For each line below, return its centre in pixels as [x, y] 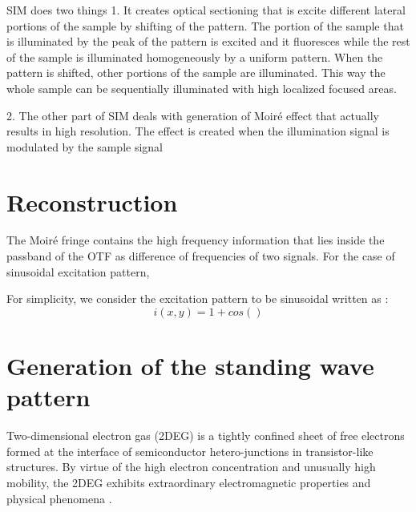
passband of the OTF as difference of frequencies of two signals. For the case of [201, 256]
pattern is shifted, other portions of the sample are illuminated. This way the [196, 73]
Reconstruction [92, 202]
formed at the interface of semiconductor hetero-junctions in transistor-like [190, 451]
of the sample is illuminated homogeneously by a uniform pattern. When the [195, 56]
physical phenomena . [59, 498]
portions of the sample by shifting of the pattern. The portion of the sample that [205, 25]
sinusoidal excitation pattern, [78, 271]
